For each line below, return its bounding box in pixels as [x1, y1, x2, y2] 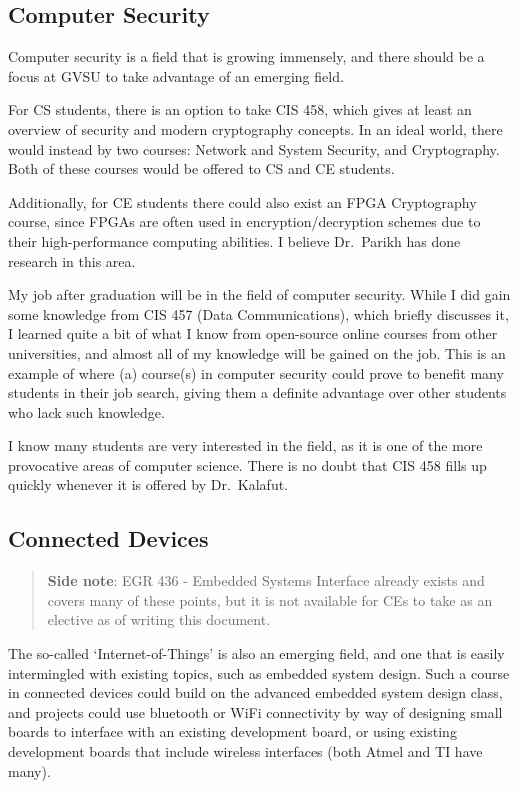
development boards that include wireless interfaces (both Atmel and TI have [8, 741, 483, 762]
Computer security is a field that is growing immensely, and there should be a [8, 46, 485, 67]
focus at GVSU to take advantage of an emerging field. [8, 65, 344, 86]
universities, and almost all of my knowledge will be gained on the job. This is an [8, 342, 506, 363]
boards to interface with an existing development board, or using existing [8, 721, 457, 742]
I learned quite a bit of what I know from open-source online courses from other [8, 323, 498, 344]
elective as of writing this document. [47, 609, 271, 630]
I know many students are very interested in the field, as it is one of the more [8, 435, 483, 456]
